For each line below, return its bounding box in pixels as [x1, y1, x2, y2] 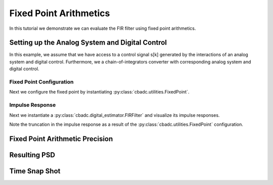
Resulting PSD [9, 151, 56, 159]
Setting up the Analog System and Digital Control [9, 38, 167, 47]
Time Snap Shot [9, 167, 61, 175]
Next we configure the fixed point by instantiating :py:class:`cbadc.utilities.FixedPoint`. [9, 89, 190, 95]
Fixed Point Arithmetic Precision [9, 134, 113, 143]
